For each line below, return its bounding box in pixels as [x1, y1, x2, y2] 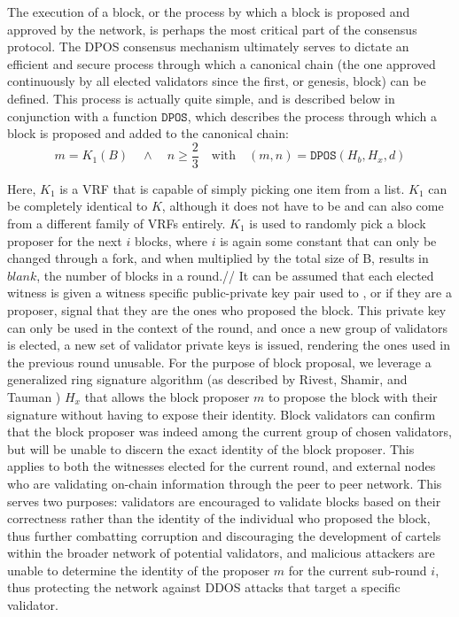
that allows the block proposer [84, 387, 250, 405]
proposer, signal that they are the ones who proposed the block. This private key [7, 300, 447, 319]
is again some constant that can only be [220, 231, 437, 250]
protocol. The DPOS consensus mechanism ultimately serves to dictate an [7, 37, 409, 56]
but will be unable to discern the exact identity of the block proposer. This [7, 439, 415, 458]
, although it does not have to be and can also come [161, 197, 444, 215]
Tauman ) [7, 387, 61, 405]
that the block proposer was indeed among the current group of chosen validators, [7, 422, 452, 441]
